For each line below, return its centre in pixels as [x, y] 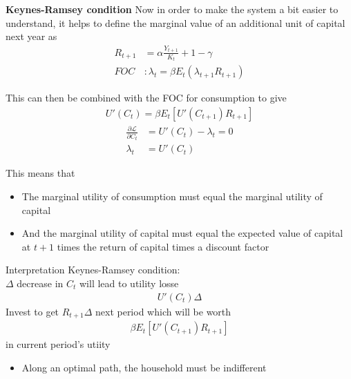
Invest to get [32, 311]
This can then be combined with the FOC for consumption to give [146, 98]
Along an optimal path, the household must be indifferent [144, 367]
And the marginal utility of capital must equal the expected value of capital [182, 233]
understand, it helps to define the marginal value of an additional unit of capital [175, 22]
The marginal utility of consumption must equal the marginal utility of [172, 196]
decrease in [40, 283]
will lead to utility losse [129, 283]
